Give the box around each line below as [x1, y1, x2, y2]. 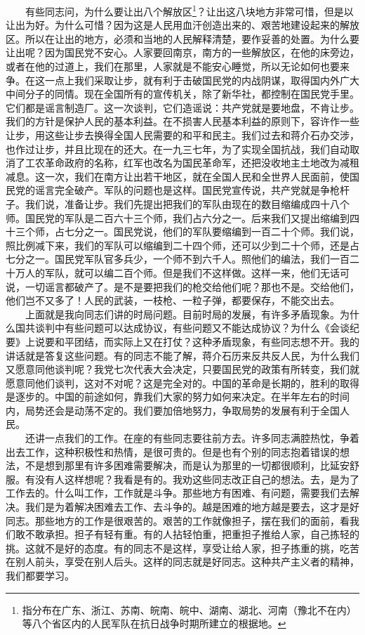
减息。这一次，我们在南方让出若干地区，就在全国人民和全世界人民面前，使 [6, 169, 350, 183]
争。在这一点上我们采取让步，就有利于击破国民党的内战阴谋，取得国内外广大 [6, 72, 359, 87]
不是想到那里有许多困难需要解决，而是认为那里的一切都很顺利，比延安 [25, 458, 350, 473]
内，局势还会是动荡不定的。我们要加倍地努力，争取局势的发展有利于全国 [6, 402, 340, 417]
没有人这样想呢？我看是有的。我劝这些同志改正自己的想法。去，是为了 [34, 471, 359, 486]
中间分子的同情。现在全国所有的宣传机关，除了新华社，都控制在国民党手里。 [6, 86, 359, 101]
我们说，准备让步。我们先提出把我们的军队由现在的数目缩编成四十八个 [25, 196, 350, 211]
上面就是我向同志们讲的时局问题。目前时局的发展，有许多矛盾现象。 [25, 306, 340, 321]
